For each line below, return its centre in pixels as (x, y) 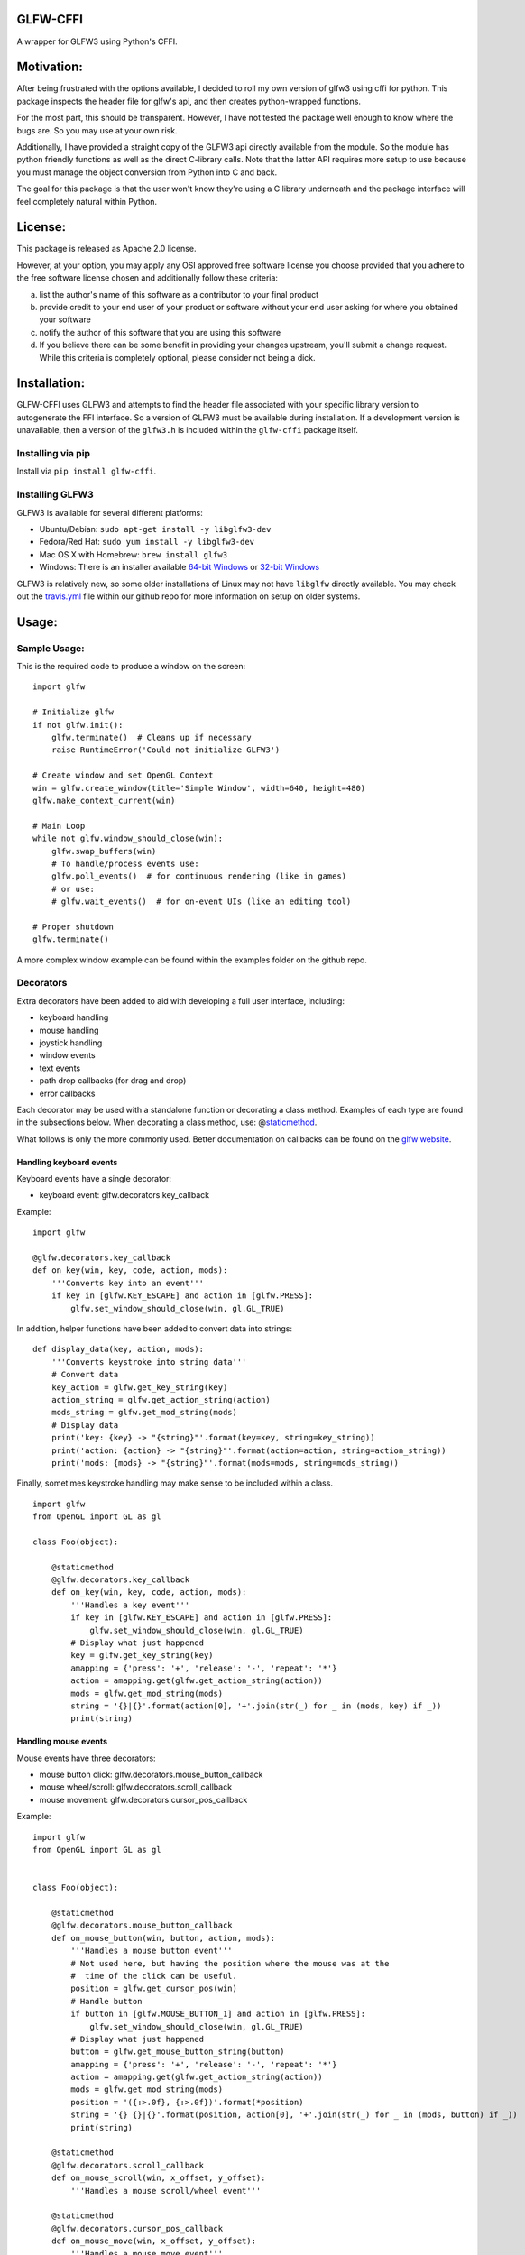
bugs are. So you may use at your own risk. (97, 130)
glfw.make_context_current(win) (104, 800)
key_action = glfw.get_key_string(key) (139, 1387)
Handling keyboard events (67, 1162)
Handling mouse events (62, 1742)
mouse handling (69, 1030)
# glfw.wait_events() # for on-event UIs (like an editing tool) (201, 902)
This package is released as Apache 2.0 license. (106, 249)
